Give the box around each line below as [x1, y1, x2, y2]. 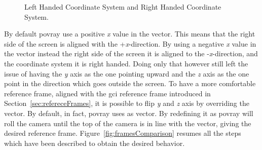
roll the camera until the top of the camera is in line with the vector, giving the [4, 118, 251, 128]
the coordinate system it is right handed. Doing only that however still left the [4, 58, 248, 68]
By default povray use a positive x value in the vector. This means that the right [4, 28, 255, 39]
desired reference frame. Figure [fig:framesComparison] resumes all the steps [4, 128, 241, 138]
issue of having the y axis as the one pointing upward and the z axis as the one [4, 68, 249, 79]
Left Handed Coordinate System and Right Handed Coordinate [24, 2, 221, 12]
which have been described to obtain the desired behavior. [4, 137, 185, 148]
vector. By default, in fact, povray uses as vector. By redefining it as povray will [4, 107, 253, 118]
